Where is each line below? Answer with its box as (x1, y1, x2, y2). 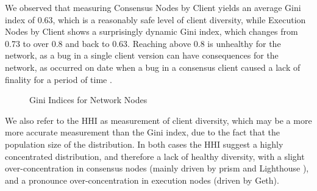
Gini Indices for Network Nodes (29, 93, 148, 106)
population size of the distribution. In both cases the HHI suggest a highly (5, 137, 283, 150)
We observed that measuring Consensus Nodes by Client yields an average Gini (5, 1, 301, 13)
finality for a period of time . (5, 73, 112, 85)
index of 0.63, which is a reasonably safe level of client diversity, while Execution (5, 13, 306, 26)
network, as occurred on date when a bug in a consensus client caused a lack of (5, 60, 301, 73)
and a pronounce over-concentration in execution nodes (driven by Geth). (5, 173, 279, 186)
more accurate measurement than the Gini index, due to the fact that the (5, 126, 280, 139)
